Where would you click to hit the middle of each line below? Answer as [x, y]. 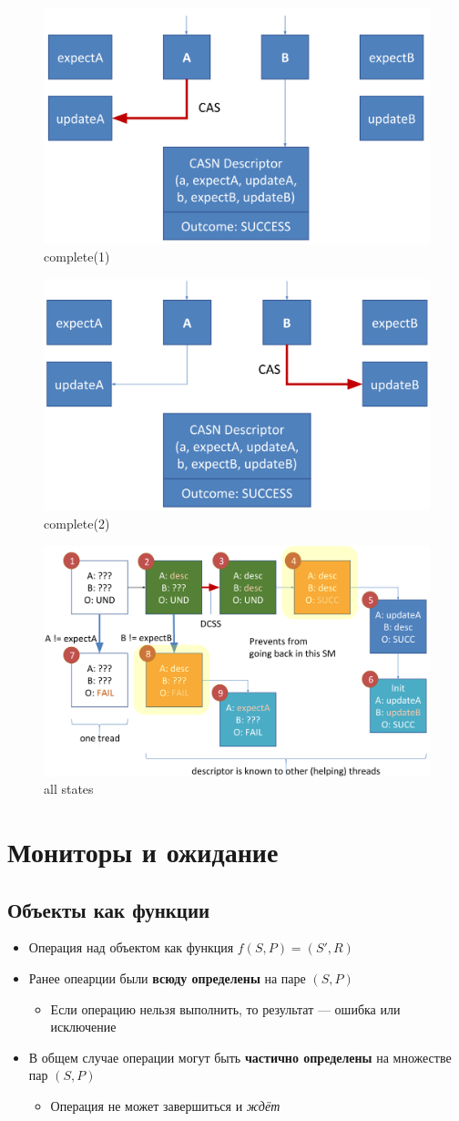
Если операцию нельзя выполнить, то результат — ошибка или [225, 1008]
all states [69, 789]
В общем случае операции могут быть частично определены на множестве [240, 1057]
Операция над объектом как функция [131, 947]
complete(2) [77, 524]
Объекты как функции [109, 909]
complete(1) [77, 257]
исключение [83, 1027]
